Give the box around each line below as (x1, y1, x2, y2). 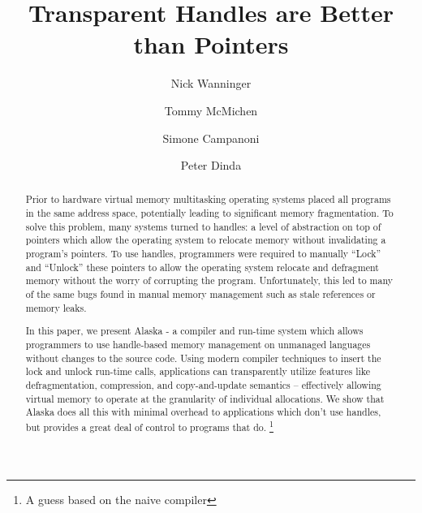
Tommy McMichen (164, 101, 258, 119)
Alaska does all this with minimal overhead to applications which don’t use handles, (25, 405, 381, 419)
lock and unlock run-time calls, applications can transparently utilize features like (25, 364, 370, 378)
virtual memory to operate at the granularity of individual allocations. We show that (25, 391, 385, 405)
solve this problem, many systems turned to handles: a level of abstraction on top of (25, 219, 381, 233)
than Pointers (133, 28, 289, 61)
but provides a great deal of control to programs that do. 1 (25, 417, 273, 433)
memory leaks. (25, 300, 87, 314)
